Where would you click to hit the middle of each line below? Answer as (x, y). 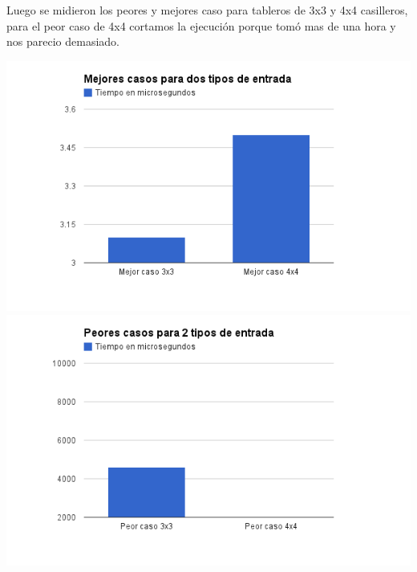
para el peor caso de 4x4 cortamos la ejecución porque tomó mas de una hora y (201, 25)
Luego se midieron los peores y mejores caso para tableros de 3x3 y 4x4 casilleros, (207, 10)
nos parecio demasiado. (63, 41)
